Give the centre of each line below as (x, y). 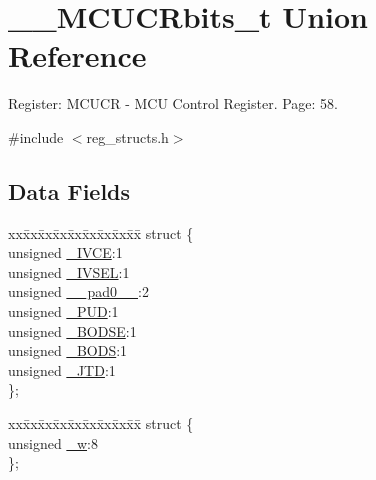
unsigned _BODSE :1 (72, 330)
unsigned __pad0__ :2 (78, 291)
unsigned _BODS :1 (68, 350)
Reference (77, 55)
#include (36, 136)
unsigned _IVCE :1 (65, 252)
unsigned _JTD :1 (62, 369)
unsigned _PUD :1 (63, 311)
